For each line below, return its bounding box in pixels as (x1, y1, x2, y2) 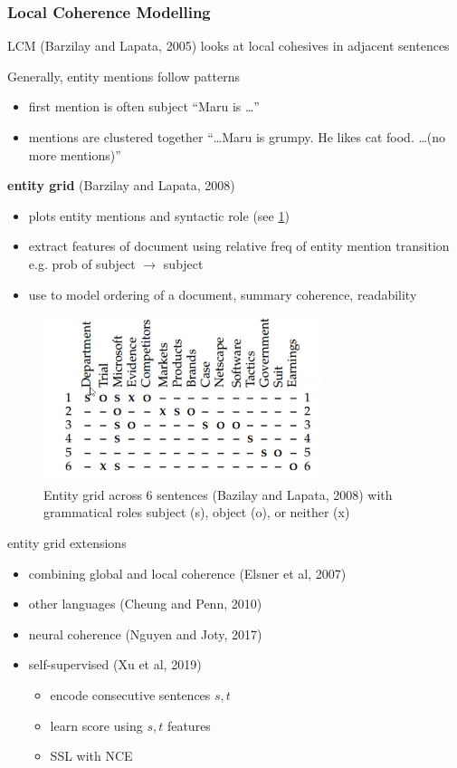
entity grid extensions (7, 533, 127, 552)
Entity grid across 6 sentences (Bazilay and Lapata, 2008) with (43, 485, 393, 504)
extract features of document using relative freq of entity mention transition (28, 236, 450, 255)
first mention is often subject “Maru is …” (28, 97, 260, 116)
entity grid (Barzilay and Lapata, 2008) (7, 176, 235, 195)
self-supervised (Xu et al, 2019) (28, 655, 202, 674)
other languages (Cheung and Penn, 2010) (28, 594, 262, 613)
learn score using (50, 715, 143, 734)
